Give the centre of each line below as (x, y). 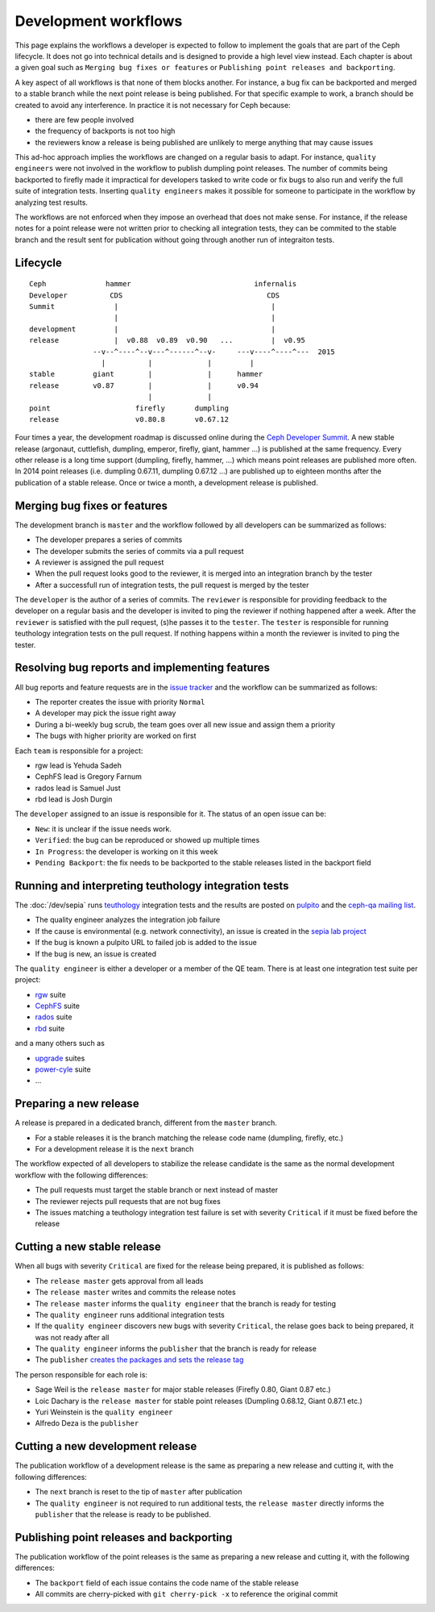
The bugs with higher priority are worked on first (116, 736)
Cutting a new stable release (88, 1247)
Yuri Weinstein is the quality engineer (104, 1412)
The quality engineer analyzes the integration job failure (128, 920)
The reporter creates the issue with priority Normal (120, 702)
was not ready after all (72, 1337)
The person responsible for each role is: (81, 1374)
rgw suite (50, 994)
